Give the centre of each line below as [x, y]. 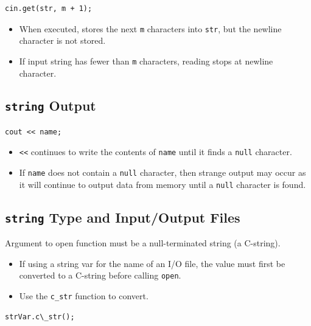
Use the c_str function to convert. [84, 296]
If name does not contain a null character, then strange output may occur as [162, 172]
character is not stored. [62, 40]
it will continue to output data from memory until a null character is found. [162, 184]
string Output [51, 106]
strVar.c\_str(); [40, 317]
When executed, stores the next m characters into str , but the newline [150, 28]
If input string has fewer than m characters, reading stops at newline [146, 61]
